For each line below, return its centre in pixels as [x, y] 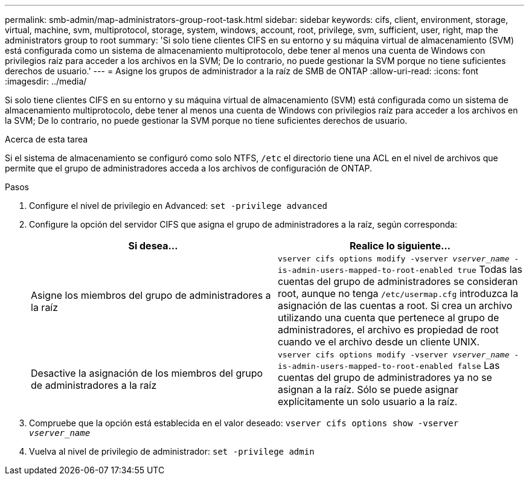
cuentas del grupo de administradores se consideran [398, 281]
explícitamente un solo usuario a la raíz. [368, 402]
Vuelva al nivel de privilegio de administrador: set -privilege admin [172, 451]
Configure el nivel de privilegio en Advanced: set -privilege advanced [178, 206]
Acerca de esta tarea [46, 139]
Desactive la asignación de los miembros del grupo [147, 373]
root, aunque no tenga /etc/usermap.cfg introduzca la [398, 293]
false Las [479, 365]
